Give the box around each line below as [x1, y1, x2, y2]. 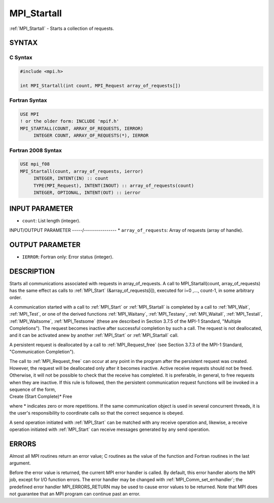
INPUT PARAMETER [9, 205, 73, 213]
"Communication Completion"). [9, 349, 75, 355]
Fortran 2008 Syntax [9, 147, 62, 154]
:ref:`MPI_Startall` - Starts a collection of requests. [9, 25, 114, 31]
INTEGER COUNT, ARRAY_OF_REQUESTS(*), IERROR [33, 132, 149, 139]
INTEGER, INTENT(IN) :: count [33, 176, 109, 181]
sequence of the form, [9, 386, 56, 393]
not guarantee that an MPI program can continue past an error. [9, 490, 141, 497]
